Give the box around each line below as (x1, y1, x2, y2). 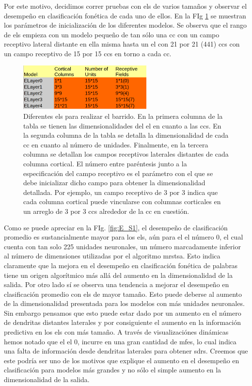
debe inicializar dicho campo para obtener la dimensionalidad (23, 177, 205, 188)
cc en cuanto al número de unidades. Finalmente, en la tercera (23, 139, 208, 149)
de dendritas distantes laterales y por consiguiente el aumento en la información (4, 317, 241, 327)
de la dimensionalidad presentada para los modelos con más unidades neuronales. (4, 298, 245, 308)
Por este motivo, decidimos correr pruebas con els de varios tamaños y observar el (4, 1, 247, 11)
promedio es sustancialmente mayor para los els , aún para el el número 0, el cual (4, 232, 243, 242)
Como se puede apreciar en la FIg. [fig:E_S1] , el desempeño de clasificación (4, 222, 228, 232)
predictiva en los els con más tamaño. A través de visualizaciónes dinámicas (4, 327, 229, 337)
